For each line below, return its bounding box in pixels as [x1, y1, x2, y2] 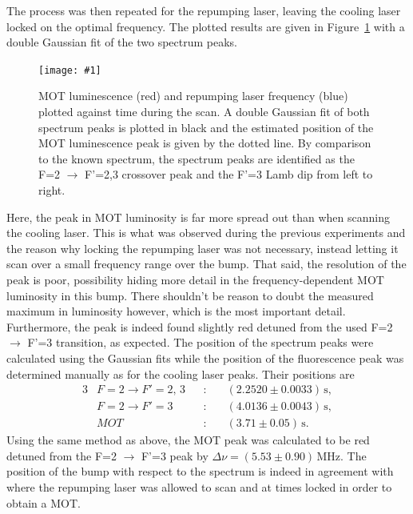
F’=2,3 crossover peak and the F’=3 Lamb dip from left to [85, 166, 373, 183]
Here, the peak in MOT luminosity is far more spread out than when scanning [6, 208, 390, 225]
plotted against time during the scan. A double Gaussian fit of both [38, 103, 370, 120]
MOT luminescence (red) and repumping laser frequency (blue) [38, 87, 348, 104]
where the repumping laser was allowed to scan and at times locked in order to [6, 479, 392, 495]
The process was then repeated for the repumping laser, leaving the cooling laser [6, 2, 401, 18]
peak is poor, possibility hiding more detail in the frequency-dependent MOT [6, 271, 384, 287]
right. [38, 182, 66, 198]
